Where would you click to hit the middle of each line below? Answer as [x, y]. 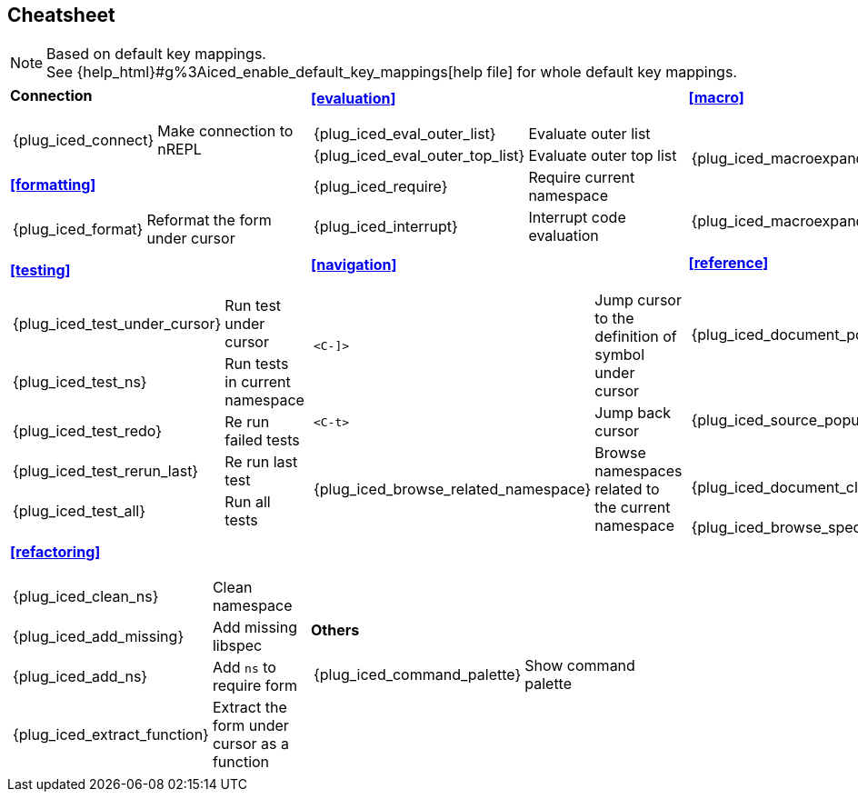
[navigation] [354, 265]
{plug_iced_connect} [84, 140]
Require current [582, 178]
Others [335, 630]
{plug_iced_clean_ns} [86, 597]
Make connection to [225, 131]
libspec [237, 646]
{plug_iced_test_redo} [88, 431]
